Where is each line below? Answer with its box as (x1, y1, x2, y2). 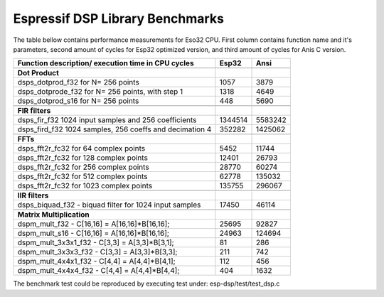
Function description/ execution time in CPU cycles (17, 58, 195, 68)
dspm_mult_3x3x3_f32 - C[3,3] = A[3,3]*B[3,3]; (17, 247, 178, 257)
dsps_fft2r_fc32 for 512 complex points (17, 171, 148, 181)
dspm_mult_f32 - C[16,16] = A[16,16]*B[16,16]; (17, 219, 170, 229)
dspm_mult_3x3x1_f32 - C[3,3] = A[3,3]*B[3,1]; (17, 238, 174, 248)
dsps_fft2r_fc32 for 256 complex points (17, 162, 149, 172)
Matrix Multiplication (17, 210, 90, 220)
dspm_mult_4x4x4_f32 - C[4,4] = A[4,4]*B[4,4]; (17, 266, 180, 276)
